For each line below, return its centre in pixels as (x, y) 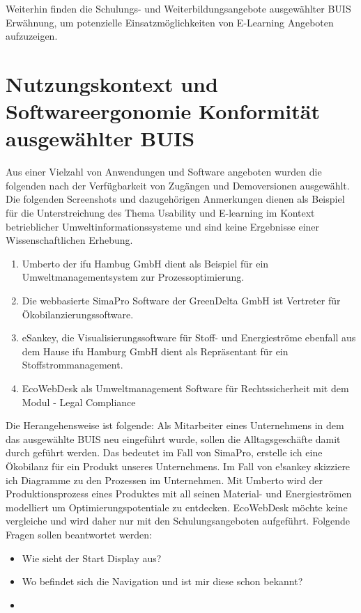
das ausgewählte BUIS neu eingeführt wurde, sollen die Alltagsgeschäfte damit (173, 439)
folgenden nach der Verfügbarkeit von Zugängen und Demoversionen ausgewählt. (178, 185)
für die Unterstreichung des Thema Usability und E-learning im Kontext (160, 213)
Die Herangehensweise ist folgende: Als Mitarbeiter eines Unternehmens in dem (175, 425)
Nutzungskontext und (112, 83)
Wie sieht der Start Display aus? (92, 558)
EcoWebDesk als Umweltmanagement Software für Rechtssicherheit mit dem (185, 388)
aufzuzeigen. (32, 36)
